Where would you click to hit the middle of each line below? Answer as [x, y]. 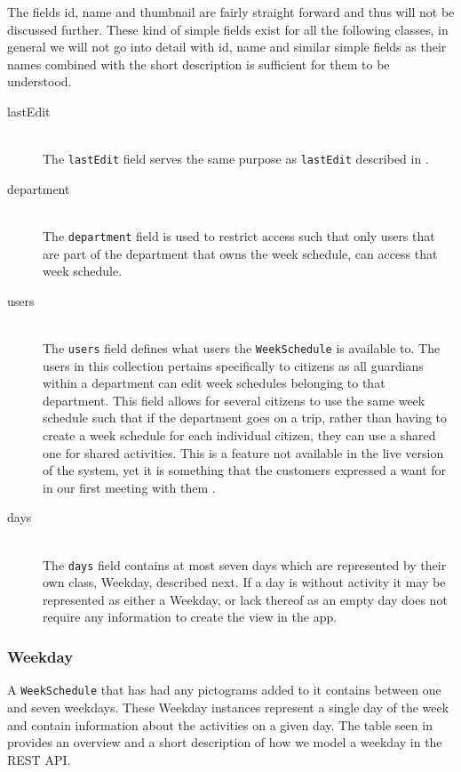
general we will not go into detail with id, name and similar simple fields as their [227, 47]
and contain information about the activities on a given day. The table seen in [220, 724]
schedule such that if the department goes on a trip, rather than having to [245, 418]
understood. [40, 81]
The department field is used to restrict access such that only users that [239, 236]
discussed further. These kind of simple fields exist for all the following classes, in [228, 29]
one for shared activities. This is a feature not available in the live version [243, 452]
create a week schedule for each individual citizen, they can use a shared [239, 435]
